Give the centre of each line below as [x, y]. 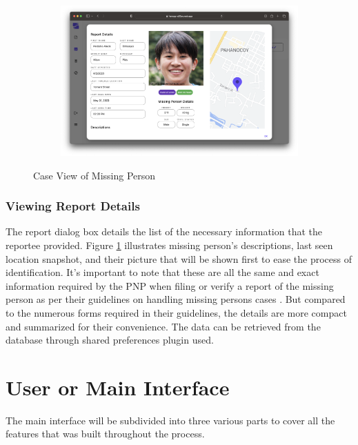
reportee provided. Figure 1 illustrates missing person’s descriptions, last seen [169, 245]
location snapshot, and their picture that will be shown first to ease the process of [179, 258]
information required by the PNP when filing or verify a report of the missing [170, 285]
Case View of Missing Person [95, 175]
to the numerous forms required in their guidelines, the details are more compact [176, 312]
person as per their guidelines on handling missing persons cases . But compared [176, 299]
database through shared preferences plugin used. [110, 340]
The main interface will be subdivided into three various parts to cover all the [170, 420]
